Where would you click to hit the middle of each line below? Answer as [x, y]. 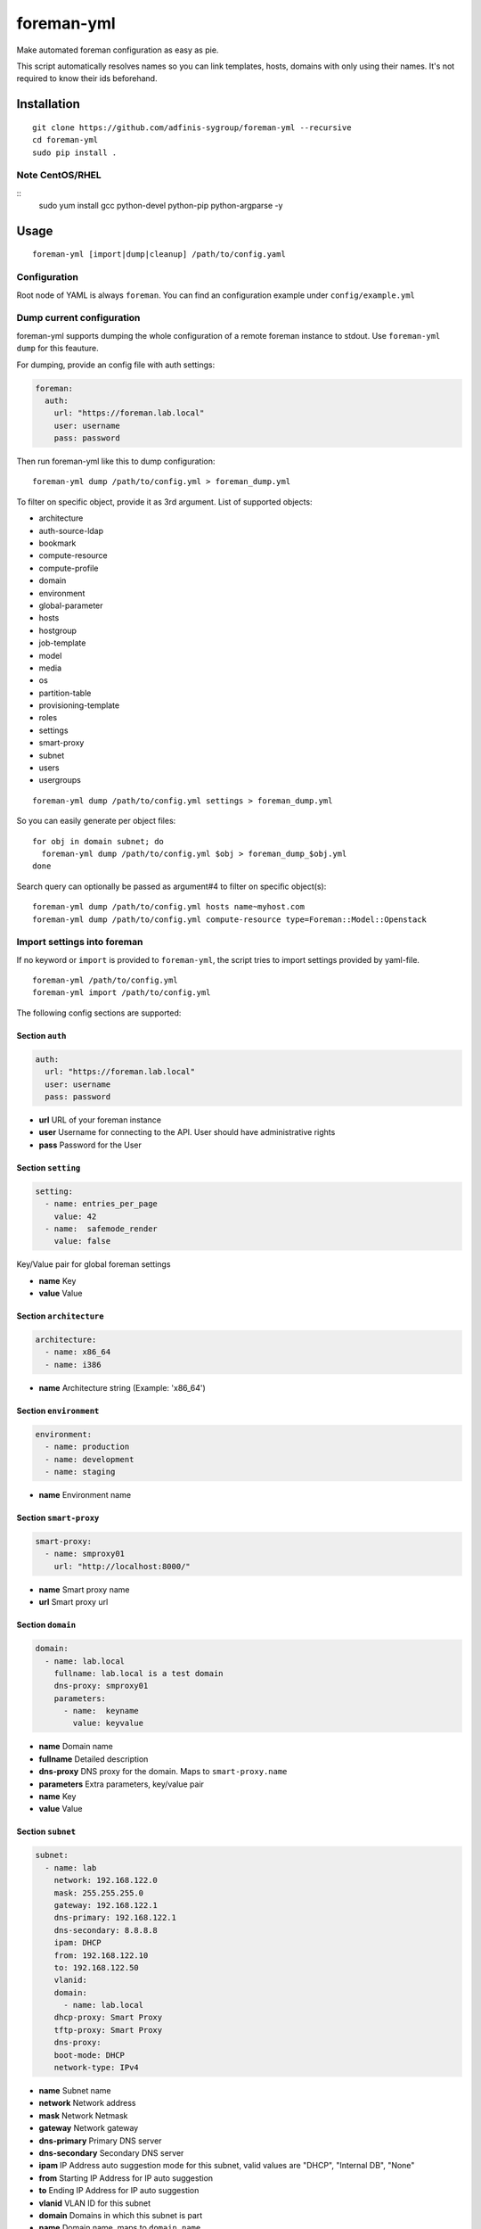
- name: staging [80, 1472]
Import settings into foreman [80, 942]
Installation [48, 104]
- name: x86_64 [78, 1352]
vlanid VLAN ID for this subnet [95, 2203]
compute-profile [69, 568]
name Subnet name [75, 2090]
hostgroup [58, 630]
